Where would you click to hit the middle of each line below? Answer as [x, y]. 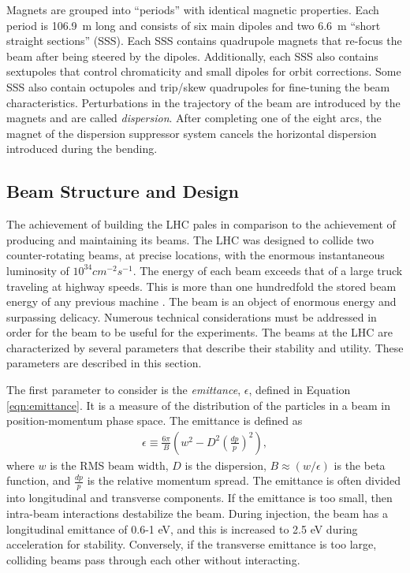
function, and [39, 480]
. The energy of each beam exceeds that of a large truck [268, 270]
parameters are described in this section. [104, 363]
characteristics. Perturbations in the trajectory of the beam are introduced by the [203, 102]
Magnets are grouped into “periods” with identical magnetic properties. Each [193, 9]
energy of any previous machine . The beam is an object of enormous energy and [201, 301]
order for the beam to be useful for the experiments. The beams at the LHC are [199, 332]
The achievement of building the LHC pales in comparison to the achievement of [201, 224]
